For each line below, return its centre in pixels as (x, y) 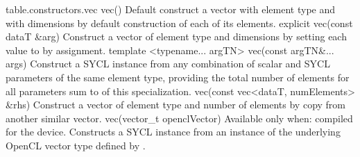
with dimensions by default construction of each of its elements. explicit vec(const (179, 23)
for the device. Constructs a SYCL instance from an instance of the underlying (173, 132)
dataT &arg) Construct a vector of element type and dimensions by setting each (176, 36)
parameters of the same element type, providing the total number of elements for (178, 77)
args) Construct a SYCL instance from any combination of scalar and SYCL (168, 64)
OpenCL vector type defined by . (76, 145)
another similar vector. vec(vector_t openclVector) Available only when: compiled (179, 118)
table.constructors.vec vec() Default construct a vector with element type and (171, 9)
